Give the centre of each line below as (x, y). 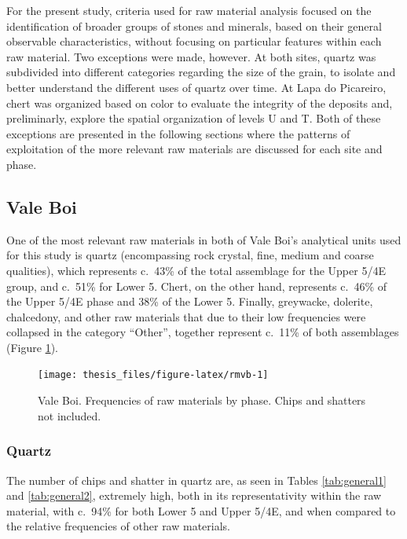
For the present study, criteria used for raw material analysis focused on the (189, 10)
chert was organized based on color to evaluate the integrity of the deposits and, (200, 103)
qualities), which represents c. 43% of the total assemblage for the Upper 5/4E (196, 270)
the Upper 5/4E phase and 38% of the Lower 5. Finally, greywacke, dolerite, (190, 301)
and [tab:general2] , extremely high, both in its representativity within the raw (194, 495)
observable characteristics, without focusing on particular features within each (194, 41)
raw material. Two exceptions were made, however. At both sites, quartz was (191, 56)
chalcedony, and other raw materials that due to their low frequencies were (186, 316)
